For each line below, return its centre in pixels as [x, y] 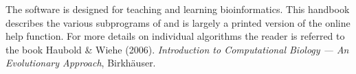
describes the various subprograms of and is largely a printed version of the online [178, 22]
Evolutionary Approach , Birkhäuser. [81, 63]
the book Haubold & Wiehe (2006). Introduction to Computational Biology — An [177, 49]
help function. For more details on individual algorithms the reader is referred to [175, 36]
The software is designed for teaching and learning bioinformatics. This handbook [178, 9]
